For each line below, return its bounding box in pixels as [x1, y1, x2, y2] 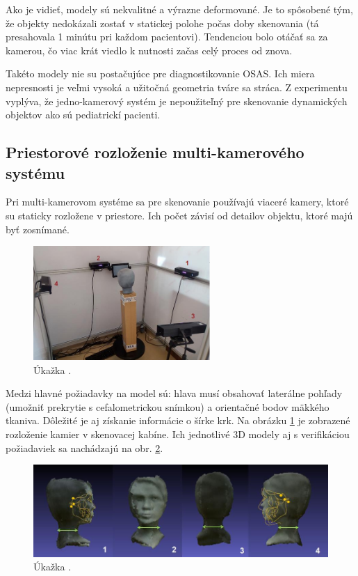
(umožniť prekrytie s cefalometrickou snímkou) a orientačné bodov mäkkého [6, 399, 329, 414]
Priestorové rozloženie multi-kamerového [6, 141, 304, 163]
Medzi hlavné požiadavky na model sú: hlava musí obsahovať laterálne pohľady [6, 386, 343, 400]
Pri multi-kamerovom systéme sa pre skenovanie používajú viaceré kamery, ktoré [6, 194, 349, 209]
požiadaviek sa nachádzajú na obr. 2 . [6, 440, 163, 455]
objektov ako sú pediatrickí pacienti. [6, 107, 161, 122]
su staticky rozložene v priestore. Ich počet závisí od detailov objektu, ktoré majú [6, 208, 353, 222]
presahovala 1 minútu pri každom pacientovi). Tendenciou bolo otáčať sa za [6, 29, 328, 44]
